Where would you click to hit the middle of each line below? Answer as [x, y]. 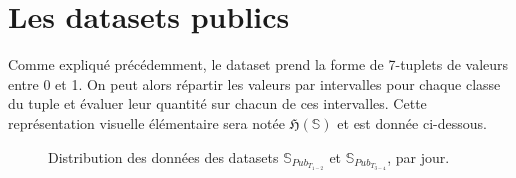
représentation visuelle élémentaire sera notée [146, 122]
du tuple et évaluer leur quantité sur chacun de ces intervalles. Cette [217, 103]
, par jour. [418, 156]
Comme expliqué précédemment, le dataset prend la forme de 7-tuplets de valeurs [258, 64]
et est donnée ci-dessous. [412, 122]
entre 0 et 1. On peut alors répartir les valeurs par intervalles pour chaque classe [254, 83]
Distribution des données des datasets [163, 156]
